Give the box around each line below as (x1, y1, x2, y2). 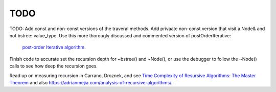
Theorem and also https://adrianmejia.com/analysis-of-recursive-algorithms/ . (9, 79, 173, 85)
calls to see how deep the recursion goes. (9, 63, 98, 69)
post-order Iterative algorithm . (22, 44, 86, 51)
